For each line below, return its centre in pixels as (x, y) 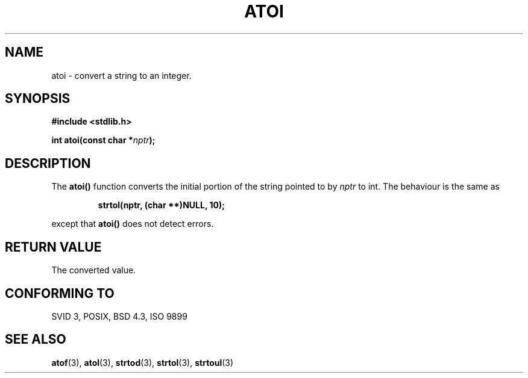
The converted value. (94, 270)
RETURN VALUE (53, 247)
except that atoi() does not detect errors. (133, 224)
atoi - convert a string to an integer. (121, 75)
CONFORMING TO (60, 293)
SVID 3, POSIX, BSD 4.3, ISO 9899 (119, 316)
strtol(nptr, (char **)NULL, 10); (161, 205)
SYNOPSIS (38, 99)
